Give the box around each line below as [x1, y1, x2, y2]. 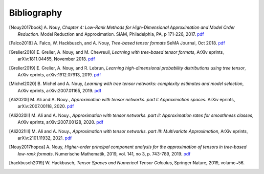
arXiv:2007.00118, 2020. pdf [18, 103, 74, 109]
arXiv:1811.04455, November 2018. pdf [18, 56, 95, 62]
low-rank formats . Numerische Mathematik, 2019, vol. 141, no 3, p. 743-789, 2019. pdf [18, 151, 191, 156]
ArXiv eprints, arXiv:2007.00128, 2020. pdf [18, 119, 104, 125]
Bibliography [9, 7, 62, 18]
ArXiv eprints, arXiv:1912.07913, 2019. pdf [18, 71, 101, 78]
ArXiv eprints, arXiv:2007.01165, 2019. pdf [18, 87, 102, 93]
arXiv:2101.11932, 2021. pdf [18, 135, 72, 141]
